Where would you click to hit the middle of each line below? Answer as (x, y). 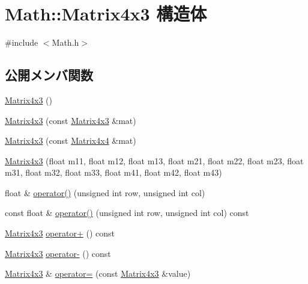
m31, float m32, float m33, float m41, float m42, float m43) (113, 172)
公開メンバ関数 (49, 75)
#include (22, 42)
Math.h (65, 42)
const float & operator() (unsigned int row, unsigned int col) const (127, 213)
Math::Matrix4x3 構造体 (106, 14)
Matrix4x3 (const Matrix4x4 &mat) (71, 140)
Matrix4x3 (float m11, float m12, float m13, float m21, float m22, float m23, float (154, 160)
